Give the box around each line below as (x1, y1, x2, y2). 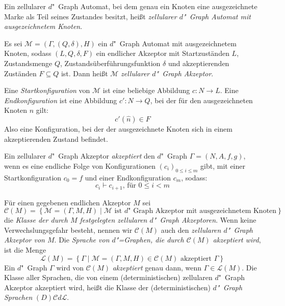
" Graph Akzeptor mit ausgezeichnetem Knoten (128, 207, 277, 215)
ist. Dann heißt (61, 68, 108, 78)
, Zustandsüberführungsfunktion (60, 57, 161, 68)
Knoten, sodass (4, 48, 51, 58)
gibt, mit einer (200, 160, 246, 171)
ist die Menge (4, 244, 46, 255)
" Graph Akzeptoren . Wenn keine (153, 215, 256, 225)
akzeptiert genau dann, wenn (112, 262, 202, 272)
